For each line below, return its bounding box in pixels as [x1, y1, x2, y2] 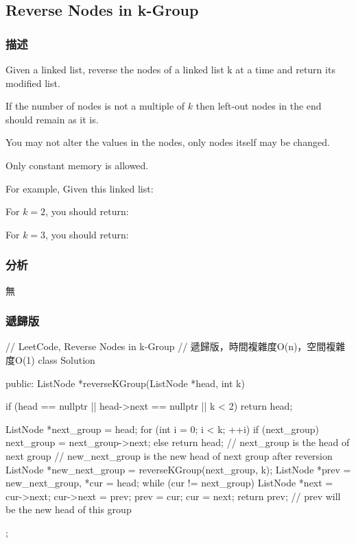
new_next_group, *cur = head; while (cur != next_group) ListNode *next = [5, 475, 333, 490]
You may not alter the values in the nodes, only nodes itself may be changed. [5, 135, 330, 149]
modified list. [5, 75, 60, 90]
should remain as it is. [5, 112, 99, 126]
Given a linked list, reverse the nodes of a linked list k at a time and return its [5, 62, 335, 76]
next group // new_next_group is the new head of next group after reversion [5, 448, 333, 462]
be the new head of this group [5, 502, 132, 517]
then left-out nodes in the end [195, 99, 322, 113]
